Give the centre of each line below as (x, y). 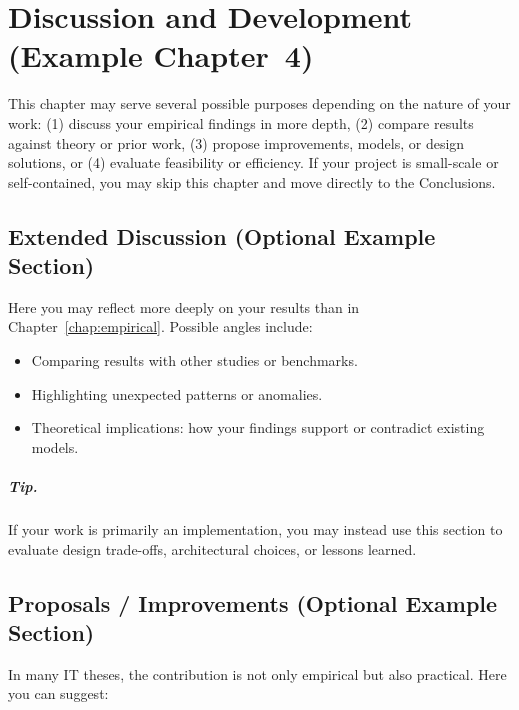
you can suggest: (58, 693)
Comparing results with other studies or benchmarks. (194, 360)
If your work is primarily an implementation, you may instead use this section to (255, 529)
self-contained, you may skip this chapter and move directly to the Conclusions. (252, 181)
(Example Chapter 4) (161, 55)
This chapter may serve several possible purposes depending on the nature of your (259, 103)
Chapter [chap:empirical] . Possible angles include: (160, 326)
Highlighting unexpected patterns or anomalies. (177, 393)
